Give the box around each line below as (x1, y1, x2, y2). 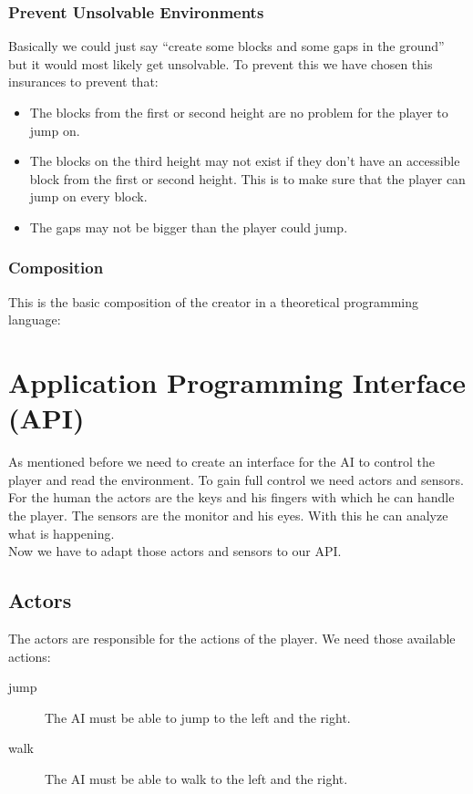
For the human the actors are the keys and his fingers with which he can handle (8, 488, 455, 507)
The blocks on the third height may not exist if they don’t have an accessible (29, 151, 460, 170)
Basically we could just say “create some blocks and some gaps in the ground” (8, 36, 445, 56)
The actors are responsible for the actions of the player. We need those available (8, 629, 456, 648)
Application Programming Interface (8, 364, 467, 401)
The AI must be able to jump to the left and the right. (45, 707, 351, 727)
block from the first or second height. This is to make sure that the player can (29, 169, 466, 188)
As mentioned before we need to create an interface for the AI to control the (8, 452, 436, 471)
